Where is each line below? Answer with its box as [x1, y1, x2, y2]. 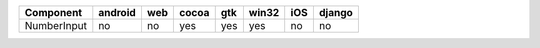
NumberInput [24, 19, 87, 32]
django [318, 6, 354, 19]
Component [24, 6, 83, 19]
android [98, 6, 137, 19]
